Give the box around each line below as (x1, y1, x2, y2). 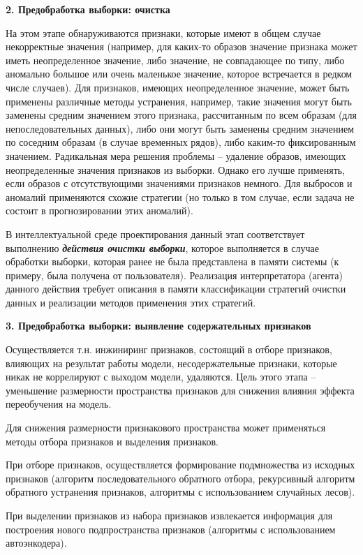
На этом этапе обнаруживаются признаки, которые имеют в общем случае (6, 25, 321, 40)
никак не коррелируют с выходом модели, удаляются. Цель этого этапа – (6, 369, 316, 384)
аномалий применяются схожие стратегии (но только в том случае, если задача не (6, 189, 355, 204)
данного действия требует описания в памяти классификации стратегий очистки (6, 281, 346, 296)
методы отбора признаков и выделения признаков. (6, 434, 218, 448)
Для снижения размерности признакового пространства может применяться (6, 420, 326, 435)
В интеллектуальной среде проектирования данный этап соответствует (6, 226, 305, 241)
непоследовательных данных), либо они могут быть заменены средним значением (6, 121, 355, 135)
